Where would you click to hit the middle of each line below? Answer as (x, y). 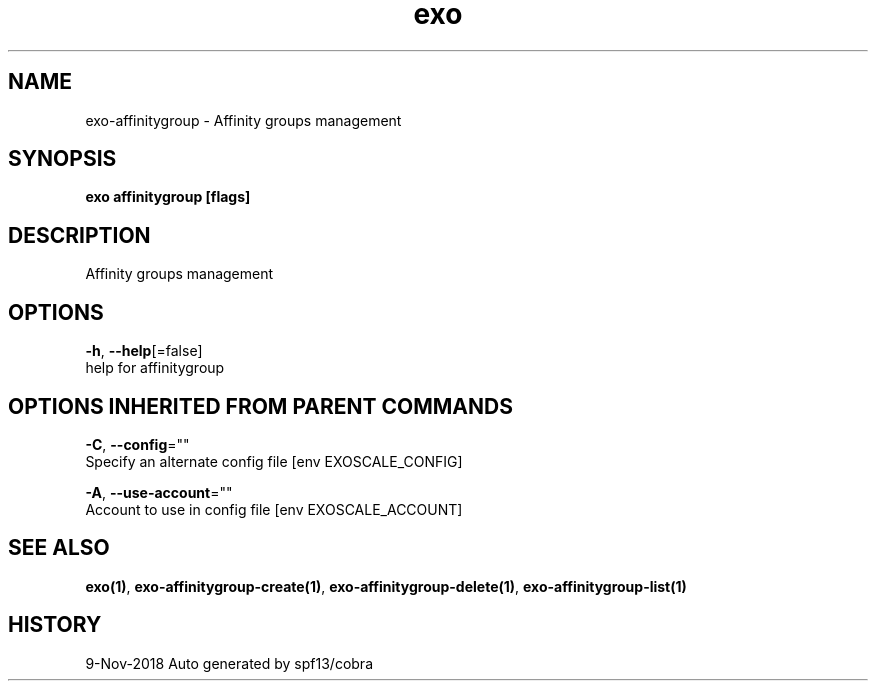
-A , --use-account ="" (159, 492)
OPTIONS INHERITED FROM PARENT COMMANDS (260, 406)
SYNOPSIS (62, 159)
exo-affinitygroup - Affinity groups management (243, 120)
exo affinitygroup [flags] (168, 197)
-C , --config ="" (137, 444)
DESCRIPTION (79, 235)
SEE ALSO (59, 548)
